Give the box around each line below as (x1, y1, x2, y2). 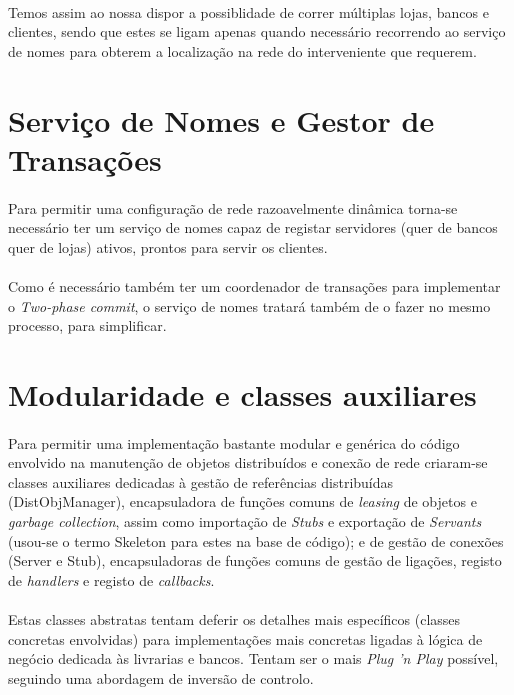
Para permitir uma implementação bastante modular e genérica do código (8, 432, 460, 453)
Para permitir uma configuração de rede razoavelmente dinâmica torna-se (8, 197, 458, 218)
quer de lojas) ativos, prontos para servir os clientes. (8, 236, 328, 257)
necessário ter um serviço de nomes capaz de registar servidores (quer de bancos (8, 217, 498, 238)
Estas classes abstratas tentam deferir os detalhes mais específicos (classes (8, 609, 461, 629)
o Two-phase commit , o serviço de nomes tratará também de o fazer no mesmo (8, 295, 491, 316)
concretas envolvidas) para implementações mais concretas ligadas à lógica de (8, 628, 483, 649)
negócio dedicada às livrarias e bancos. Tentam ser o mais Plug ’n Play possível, (8, 648, 499, 669)
